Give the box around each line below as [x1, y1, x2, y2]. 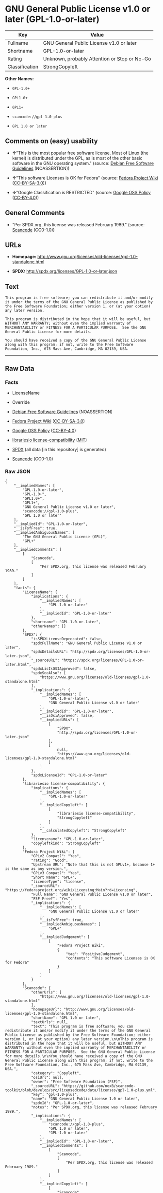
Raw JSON [5, 468, 31, 475]
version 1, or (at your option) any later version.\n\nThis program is [5, 1037, 153, 1042]
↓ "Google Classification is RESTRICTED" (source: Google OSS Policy [12, 189, 151, 195]
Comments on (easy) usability [5, 137, 98, 145]
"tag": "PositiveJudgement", [65, 952, 125, 957]
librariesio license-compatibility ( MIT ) [12, 437, 87, 443]
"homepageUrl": [31, 1007, 62, 1012]
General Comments [5, 209, 65, 217]
